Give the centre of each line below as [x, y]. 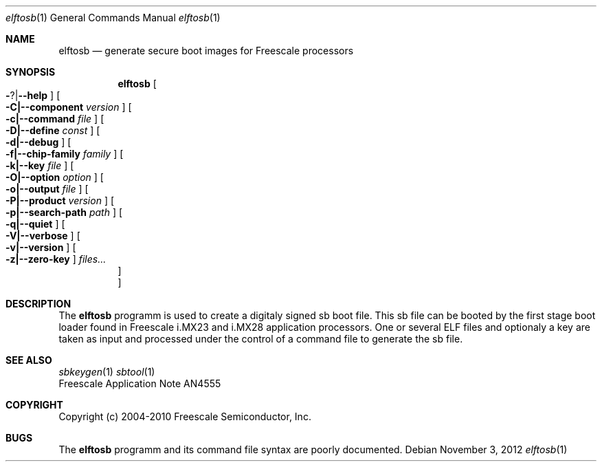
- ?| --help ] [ [33, 95]
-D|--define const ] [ [53, 130]
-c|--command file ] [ [55, 119]
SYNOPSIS [31, 72]
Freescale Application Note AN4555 [140, 383]
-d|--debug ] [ [38, 142]
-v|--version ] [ [41, 247]
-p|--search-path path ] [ [64, 212]
